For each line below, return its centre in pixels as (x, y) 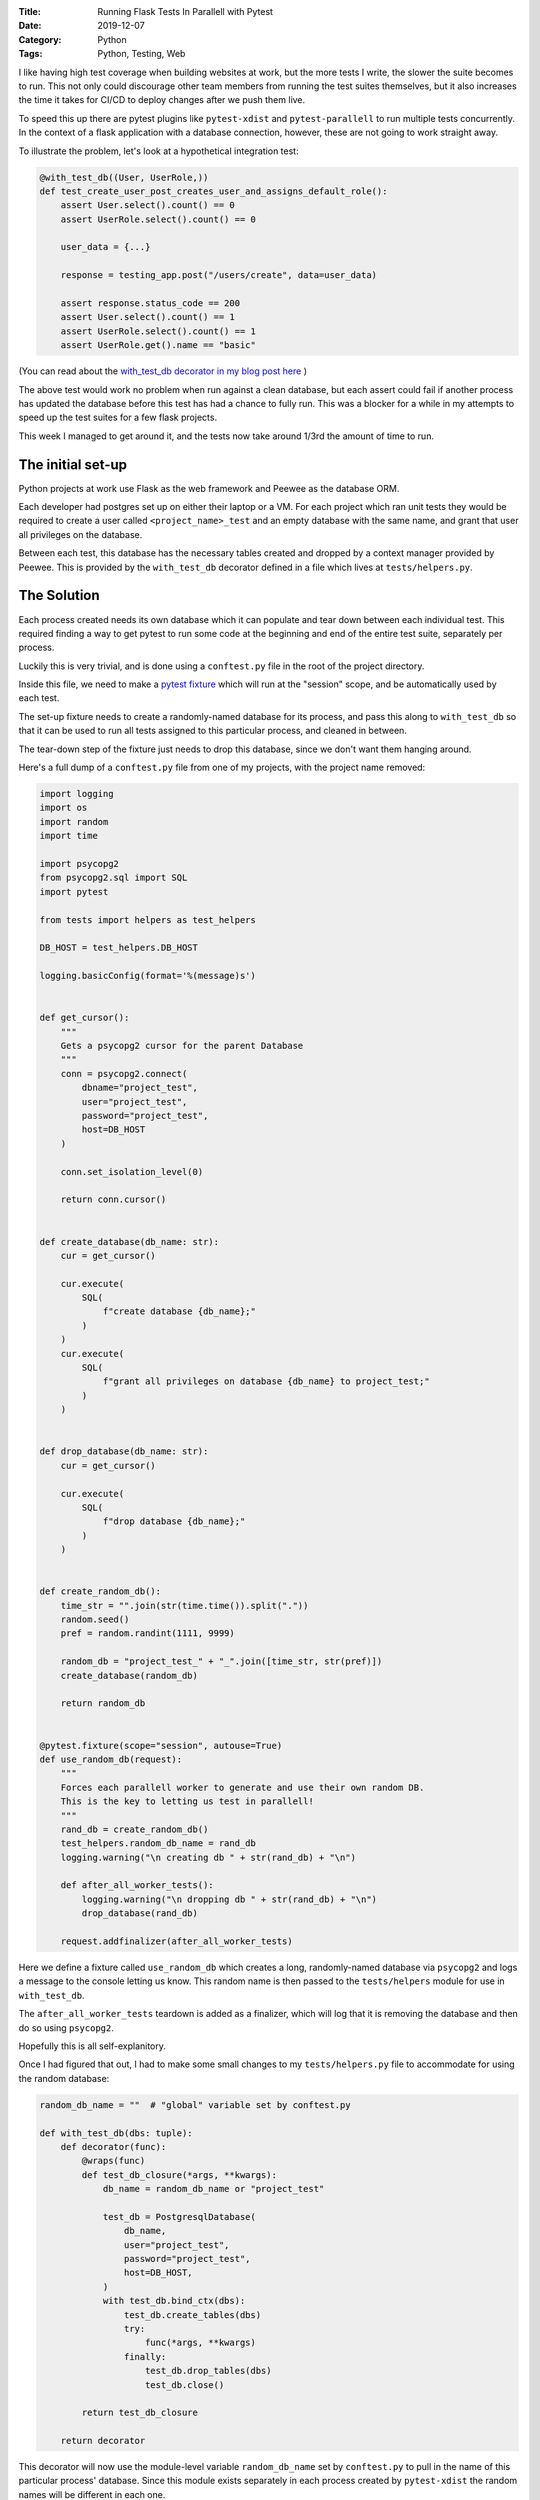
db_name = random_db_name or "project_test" (213, 2189)
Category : (40, 39)
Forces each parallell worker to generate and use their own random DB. (242, 1787)
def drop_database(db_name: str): (124, 1451)
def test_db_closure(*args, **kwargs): (179, 2174)
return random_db (103, 1703)
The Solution (59, 595)
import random (74, 821)
